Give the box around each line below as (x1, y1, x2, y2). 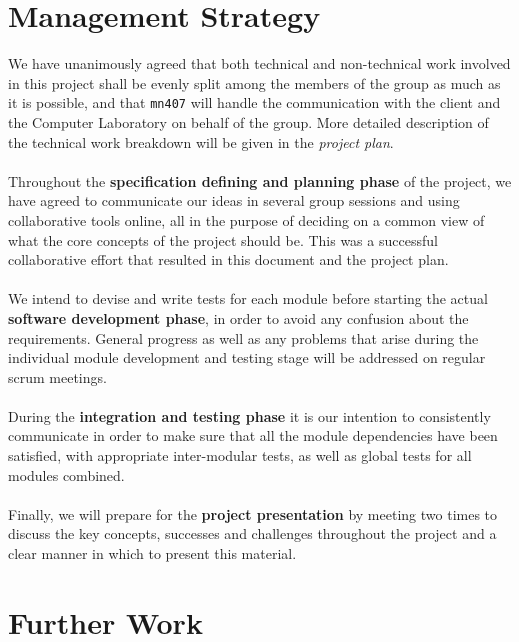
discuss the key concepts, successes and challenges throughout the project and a (8, 523, 497, 544)
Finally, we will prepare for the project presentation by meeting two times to (8, 503, 498, 524)
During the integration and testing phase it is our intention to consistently (8, 405, 491, 426)
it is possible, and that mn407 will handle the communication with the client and (8, 92, 501, 113)
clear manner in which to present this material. (8, 543, 297, 564)
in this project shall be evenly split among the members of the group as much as (8, 72, 501, 93)
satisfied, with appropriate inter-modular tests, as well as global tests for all (8, 445, 472, 466)
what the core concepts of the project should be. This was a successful (8, 229, 438, 250)
